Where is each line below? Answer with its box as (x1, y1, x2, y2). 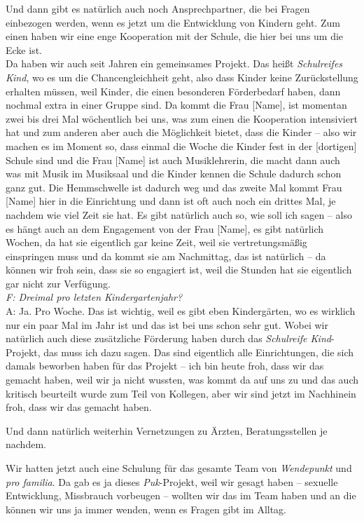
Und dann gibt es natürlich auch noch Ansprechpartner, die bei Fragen (6, 1, 310, 15)
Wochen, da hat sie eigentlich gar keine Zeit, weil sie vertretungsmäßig (6, 235, 307, 250)
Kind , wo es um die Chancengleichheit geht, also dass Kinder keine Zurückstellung (6, 69, 358, 84)
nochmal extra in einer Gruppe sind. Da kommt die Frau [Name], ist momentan (6, 97, 347, 112)
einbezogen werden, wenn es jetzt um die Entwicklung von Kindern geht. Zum (6, 15, 340, 29)
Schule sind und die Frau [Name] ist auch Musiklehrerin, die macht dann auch (6, 152, 340, 167)
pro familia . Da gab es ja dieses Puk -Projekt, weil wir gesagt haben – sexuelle (6, 474, 338, 489)
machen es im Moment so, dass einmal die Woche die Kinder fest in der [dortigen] (6, 138, 357, 153)
